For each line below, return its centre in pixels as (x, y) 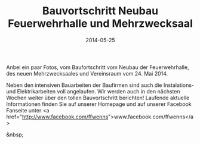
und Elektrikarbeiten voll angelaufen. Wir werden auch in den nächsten (93, 91)
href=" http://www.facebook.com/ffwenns (57, 117)
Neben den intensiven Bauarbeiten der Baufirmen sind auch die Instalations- (100, 85)
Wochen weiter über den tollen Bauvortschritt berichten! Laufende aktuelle (98, 98)
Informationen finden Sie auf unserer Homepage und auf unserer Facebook (99, 104)
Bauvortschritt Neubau (100, 11)
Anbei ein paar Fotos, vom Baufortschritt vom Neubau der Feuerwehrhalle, (98, 67)
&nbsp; (15, 134)
